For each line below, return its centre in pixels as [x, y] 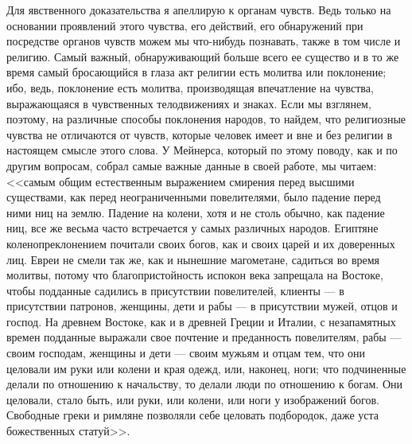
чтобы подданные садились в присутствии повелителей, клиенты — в [175, 290]
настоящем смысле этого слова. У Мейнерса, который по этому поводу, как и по [202, 150]
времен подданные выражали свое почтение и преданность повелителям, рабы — [204, 337]
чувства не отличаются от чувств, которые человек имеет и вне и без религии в [200, 134]
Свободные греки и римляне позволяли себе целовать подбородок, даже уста [192, 415]
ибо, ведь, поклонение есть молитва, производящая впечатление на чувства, [190, 87]
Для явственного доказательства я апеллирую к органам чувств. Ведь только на [199, 10]
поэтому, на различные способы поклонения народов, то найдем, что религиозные [206, 119]
